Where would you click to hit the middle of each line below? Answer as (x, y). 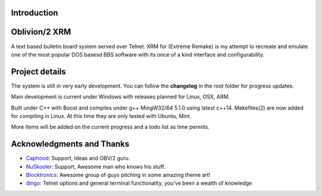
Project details (38, 71)
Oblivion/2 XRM (41, 32)
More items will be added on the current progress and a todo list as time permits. (110, 127)
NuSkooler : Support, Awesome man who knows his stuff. (96, 166)
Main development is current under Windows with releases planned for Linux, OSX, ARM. (120, 97)
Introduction (35, 13)
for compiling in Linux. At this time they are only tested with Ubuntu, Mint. (101, 116)
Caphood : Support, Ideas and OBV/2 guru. (78, 158)
